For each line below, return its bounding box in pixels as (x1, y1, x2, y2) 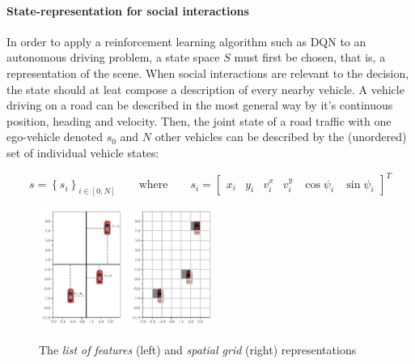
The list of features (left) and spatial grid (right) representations (39, 340, 357, 358)
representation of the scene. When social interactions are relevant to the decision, (6, 64, 409, 81)
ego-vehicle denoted (6, 128, 103, 145)
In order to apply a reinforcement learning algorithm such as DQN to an (6, 32, 366, 49)
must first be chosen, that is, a (234, 49, 386, 66)
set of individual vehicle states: (6, 143, 159, 161)
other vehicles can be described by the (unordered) (155, 128, 407, 145)
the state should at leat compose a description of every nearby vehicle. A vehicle (6, 80, 404, 97)
